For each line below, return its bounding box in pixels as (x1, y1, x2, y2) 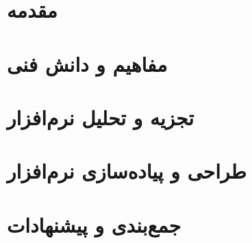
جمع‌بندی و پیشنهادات (7, 210, 181, 238)
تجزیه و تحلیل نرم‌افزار (7, 103, 194, 131)
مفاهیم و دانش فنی (7, 49, 168, 77)
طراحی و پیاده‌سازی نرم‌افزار (7, 157, 247, 185)
